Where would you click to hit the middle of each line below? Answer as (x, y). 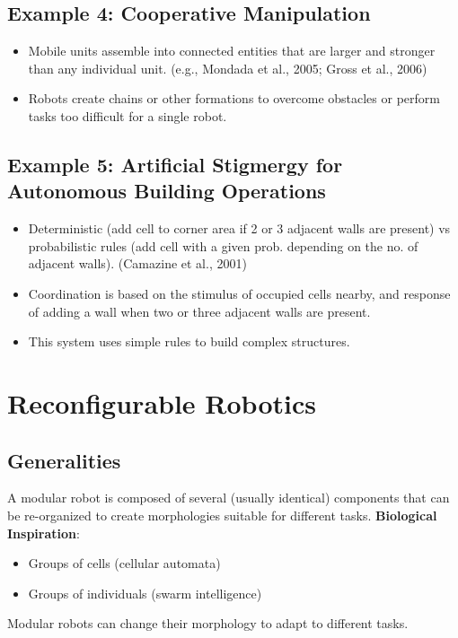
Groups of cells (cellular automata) (124, 563)
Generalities (64, 460)
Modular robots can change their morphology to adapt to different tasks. (208, 623)
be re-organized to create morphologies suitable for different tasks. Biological (222, 515)
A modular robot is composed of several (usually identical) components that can (229, 498)
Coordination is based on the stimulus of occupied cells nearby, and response (239, 293)
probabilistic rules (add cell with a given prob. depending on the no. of (223, 245)
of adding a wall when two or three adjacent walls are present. (199, 311)
